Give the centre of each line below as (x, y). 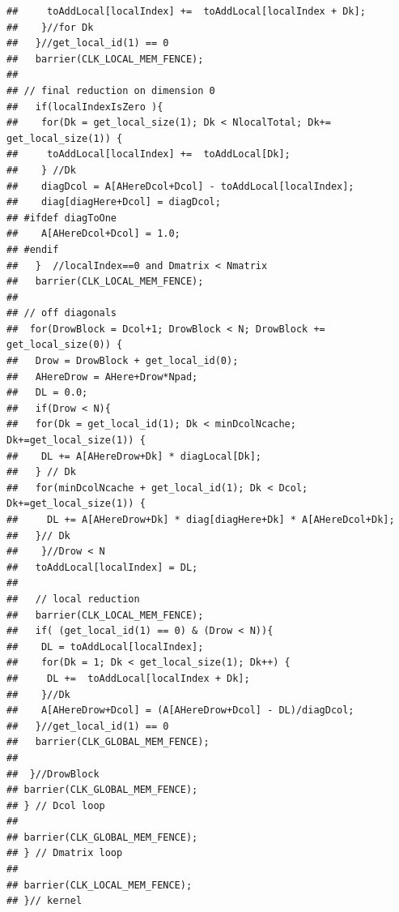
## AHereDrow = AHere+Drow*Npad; (102, 377)
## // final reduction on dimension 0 (111, 90)
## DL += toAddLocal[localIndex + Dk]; (128, 678)
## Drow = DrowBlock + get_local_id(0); (123, 361)
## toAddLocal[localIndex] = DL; (102, 567)
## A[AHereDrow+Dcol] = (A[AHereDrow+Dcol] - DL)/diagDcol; (180, 711)
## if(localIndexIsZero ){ (85, 107)
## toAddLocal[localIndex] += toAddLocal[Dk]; (149, 154)
